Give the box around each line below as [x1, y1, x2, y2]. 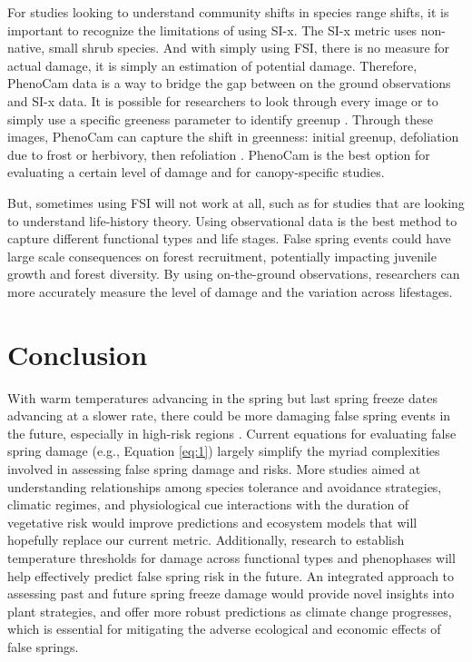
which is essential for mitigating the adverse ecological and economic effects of [7, 619, 441, 638]
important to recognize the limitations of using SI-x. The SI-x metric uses [7, 20, 418, 39]
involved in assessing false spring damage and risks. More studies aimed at [7, 459, 421, 478]
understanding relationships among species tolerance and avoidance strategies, [7, 477, 442, 496]
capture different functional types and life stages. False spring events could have [7, 229, 451, 248]
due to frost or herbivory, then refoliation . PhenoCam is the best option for [7, 144, 430, 163]
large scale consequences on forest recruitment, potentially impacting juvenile [7, 246, 437, 265]
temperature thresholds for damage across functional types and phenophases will [7, 548, 456, 567]
